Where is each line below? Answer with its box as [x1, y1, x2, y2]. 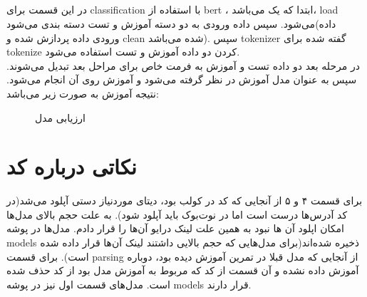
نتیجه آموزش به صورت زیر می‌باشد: [6, 85, 159, 100]
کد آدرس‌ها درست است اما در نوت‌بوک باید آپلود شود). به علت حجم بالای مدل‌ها [6, 207, 348, 222]
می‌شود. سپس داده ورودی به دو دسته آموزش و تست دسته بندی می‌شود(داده [6, 16, 336, 31]
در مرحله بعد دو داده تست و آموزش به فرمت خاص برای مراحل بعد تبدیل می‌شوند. [6, 58, 360, 73]
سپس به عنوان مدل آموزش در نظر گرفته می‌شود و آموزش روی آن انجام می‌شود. [6, 72, 357, 87]
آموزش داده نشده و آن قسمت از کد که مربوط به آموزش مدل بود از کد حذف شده [6, 263, 359, 278]
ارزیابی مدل [35, 110, 86, 125]
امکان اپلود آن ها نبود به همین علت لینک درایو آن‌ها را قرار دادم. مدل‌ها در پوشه [6, 221, 344, 236]
